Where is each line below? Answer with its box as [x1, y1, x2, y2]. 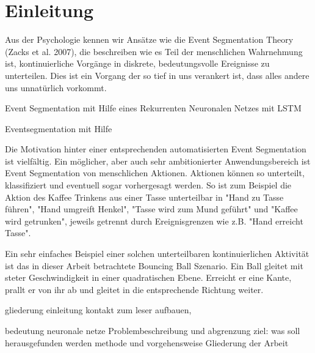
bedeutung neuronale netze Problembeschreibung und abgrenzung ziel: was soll [5, 324, 300, 336]
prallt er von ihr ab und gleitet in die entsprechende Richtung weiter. [5, 283, 264, 295]
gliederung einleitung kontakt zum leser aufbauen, [5, 303, 192, 316]
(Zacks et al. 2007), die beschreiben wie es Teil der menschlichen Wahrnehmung [5, 45, 303, 58]
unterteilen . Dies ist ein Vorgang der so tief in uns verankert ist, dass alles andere [5, 69, 310, 81]
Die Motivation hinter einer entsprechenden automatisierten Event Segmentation [5, 143, 306, 155]
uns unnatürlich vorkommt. [5, 81, 107, 94]
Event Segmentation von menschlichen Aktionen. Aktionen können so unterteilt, [5, 166, 305, 179]
